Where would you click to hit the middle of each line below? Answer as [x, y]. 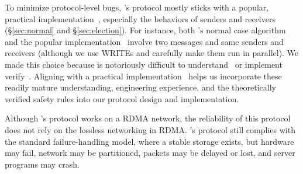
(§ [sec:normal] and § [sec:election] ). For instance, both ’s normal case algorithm [145, 30]
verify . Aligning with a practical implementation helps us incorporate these [143, 76]
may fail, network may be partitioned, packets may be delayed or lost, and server [150, 153]
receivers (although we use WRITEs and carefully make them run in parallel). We [152, 53]
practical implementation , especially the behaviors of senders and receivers [140, 18]
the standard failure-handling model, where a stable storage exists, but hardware [149, 141]
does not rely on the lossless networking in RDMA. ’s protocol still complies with [150, 129]
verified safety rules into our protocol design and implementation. [122, 98]
